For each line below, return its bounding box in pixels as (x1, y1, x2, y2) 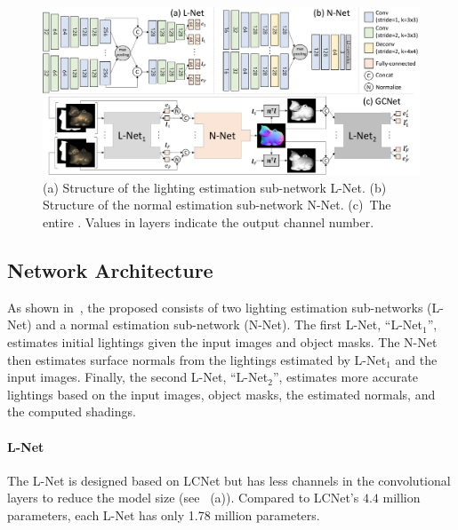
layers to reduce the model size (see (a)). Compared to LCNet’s (7, 488, 359, 507)
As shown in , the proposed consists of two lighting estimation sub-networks (7, 297, 423, 316)
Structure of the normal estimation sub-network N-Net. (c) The (43, 195, 391, 214)
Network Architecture (7, 256, 213, 283)
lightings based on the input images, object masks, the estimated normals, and (7, 384, 436, 403)
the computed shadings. (7, 402, 136, 421)
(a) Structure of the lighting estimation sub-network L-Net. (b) (43, 178, 387, 196)
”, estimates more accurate (272, 368, 419, 386)
